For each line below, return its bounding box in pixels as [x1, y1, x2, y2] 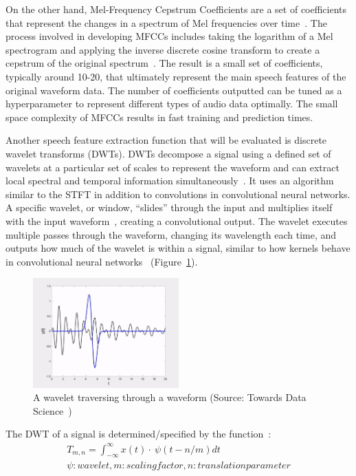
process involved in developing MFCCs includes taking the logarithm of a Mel [5, 29, 333, 43]
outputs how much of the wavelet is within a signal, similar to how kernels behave [5, 241, 351, 255]
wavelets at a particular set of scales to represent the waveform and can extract [5, 160, 340, 174]
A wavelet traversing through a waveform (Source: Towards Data [33, 390, 307, 404]
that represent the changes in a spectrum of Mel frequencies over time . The [5, 15, 327, 30]
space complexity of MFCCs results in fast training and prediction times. [5, 109, 313, 124]
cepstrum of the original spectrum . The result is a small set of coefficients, [5, 56, 323, 70]
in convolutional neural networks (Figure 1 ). [5, 254, 198, 268]
